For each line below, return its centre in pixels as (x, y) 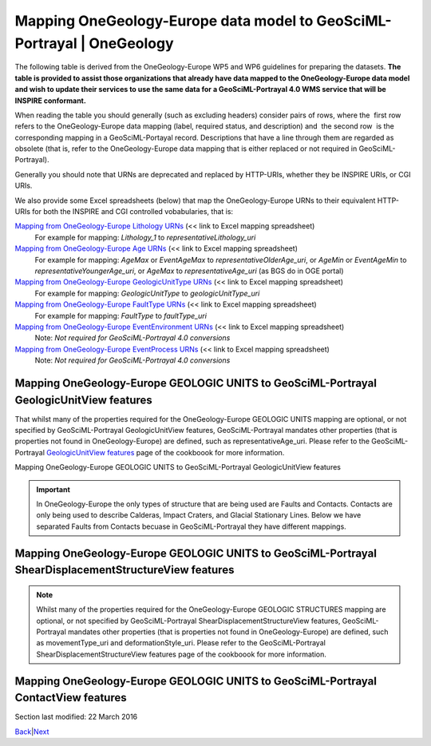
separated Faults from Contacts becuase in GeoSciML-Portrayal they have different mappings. (191, 526)
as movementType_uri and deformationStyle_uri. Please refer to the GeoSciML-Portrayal (181, 643)
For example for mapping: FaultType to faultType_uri (121, 315)
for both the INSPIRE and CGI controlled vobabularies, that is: (133, 212)
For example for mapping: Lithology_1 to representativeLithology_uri (145, 237)
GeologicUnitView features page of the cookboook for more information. (166, 452)
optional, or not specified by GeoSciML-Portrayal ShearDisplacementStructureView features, (188, 621)
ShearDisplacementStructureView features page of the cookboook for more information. (182, 654)
